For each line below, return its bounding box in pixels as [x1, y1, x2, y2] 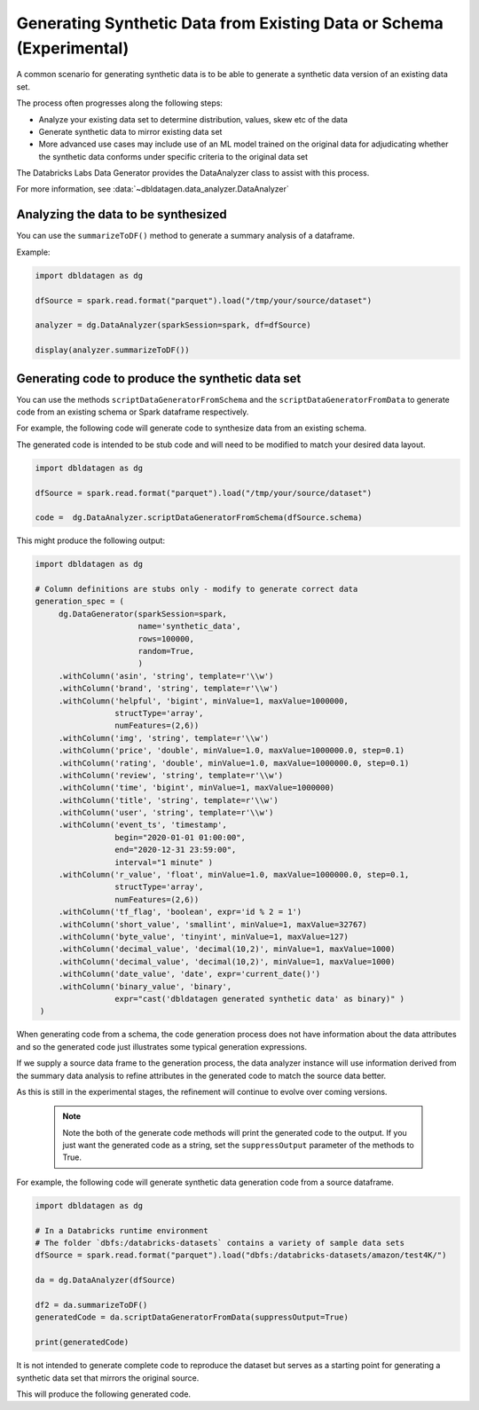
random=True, [137, 646, 195, 657]
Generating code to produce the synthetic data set [16, 371, 302, 386]
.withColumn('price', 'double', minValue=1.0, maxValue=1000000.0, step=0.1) [58, 745, 405, 756]
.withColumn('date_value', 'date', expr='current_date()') [58, 969, 321, 980]
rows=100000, [137, 634, 195, 643]
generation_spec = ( [35, 596, 124, 607]
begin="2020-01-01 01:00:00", [114, 832, 246, 842]
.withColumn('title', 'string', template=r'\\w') [58, 795, 279, 805]
